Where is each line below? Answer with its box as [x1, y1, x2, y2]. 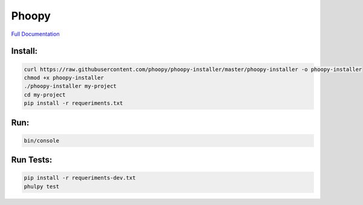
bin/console [24, 137, 60, 144]
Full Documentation [11, 30, 60, 38]
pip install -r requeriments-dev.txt [24, 175, 136, 181]
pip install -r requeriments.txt [24, 100, 123, 107]
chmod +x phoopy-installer [24, 74, 104, 81]
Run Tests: [11, 155, 53, 165]
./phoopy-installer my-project [24, 82, 117, 90]
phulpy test [24, 183, 60, 190]
